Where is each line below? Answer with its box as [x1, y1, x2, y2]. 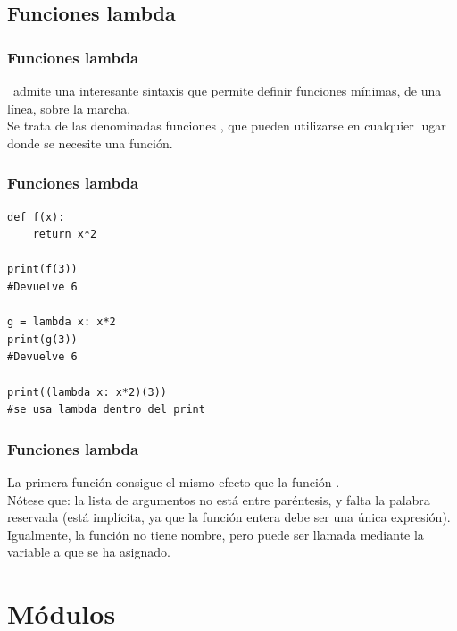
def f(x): [7, 210, 65, 223]
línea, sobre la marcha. [7, 98, 131, 117]
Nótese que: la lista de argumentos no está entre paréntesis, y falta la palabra [7, 490, 430, 509]
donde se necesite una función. [7, 133, 173, 152]
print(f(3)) [7, 263, 78, 276]
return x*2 [32, 228, 97, 241]
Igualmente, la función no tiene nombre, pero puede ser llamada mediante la [7, 525, 424, 543]
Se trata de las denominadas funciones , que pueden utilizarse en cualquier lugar [7, 116, 446, 135]
